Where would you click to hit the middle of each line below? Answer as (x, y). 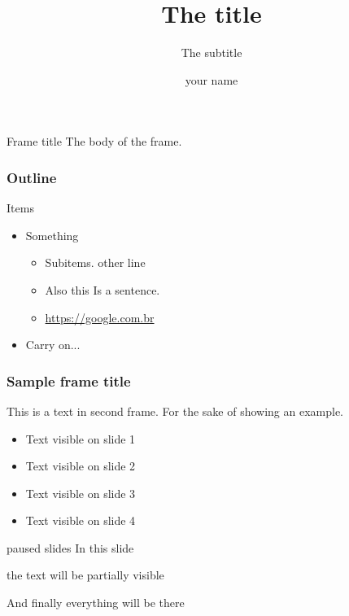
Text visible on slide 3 (81, 493)
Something (52, 235)
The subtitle (212, 52)
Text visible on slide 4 (81, 520)
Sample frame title (69, 380)
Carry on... (53, 345)
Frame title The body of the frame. (94, 141)
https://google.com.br (100, 317)
